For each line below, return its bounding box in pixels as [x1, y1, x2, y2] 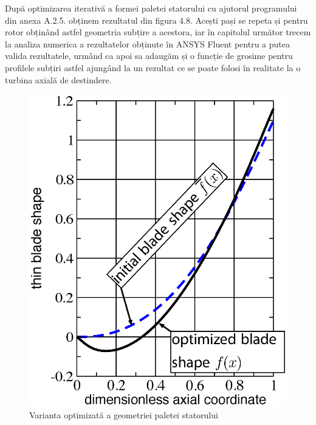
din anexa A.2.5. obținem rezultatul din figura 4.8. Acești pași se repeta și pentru [5, 13, 308, 26]
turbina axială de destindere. [5, 73, 112, 86]
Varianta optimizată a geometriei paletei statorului [29, 408, 218, 421]
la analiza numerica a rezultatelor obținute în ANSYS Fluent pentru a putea [5, 37, 290, 50]
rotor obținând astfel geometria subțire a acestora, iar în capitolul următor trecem [5, 26, 311, 38]
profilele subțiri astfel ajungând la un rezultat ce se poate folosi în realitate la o [5, 61, 301, 74]
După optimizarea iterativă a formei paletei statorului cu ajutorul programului [5, 2, 297, 14]
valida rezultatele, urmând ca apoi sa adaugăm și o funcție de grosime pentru [5, 49, 293, 62]
